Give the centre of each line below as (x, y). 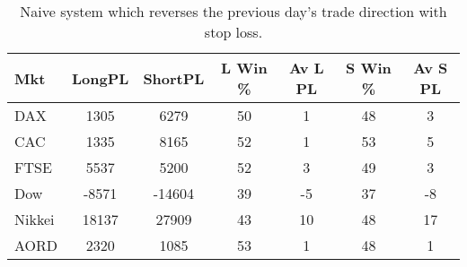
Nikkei (35, 219)
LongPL (101, 78)
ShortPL (174, 78)
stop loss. (233, 32)
